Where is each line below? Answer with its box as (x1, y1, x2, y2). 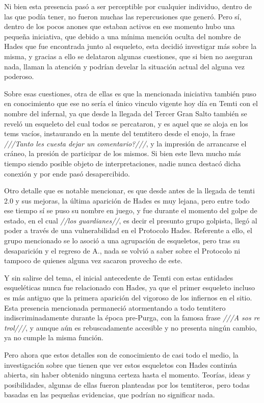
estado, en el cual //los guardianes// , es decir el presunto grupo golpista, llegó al (4, 215, 257, 225)
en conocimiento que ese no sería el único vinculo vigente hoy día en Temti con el (4, 98, 258, 109)
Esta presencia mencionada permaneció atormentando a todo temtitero (4, 302, 226, 313)
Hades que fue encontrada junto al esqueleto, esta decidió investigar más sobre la (4, 41, 257, 52)
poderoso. (4, 71, 34, 82)
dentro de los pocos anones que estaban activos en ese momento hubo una (4, 21, 235, 32)
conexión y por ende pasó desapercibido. (4, 168, 130, 179)
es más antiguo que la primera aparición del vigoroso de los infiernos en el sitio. (4, 292, 252, 303)
